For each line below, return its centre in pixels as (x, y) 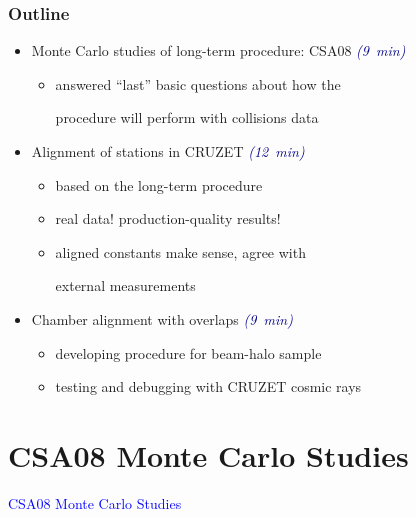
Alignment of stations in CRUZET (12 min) (168, 151)
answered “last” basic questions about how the (198, 83)
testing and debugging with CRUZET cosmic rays (208, 386)
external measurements (125, 285)
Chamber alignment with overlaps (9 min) (162, 318)
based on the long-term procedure (159, 184)
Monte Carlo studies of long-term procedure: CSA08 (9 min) (218, 50)
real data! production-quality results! (168, 218)
